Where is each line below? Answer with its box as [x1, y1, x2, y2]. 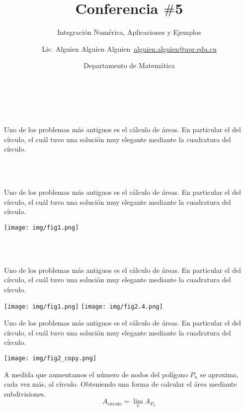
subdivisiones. [4, 388, 46, 399]
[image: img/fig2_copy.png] [4, 354, 97, 362]
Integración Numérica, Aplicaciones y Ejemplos [57, 27, 201, 37]
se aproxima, [200, 369, 239, 379]
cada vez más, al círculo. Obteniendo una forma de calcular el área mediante [4, 379, 237, 389]
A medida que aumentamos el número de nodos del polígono [4, 369, 188, 379]
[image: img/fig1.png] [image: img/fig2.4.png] [4, 303, 163, 311]
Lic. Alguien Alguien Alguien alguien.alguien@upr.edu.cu [42, 43, 217, 54]
